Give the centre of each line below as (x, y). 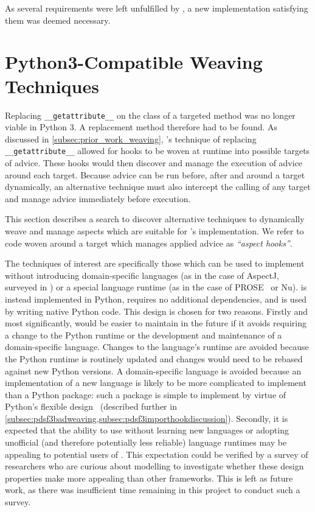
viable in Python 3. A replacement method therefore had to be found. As (141, 127)
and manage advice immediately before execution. (98, 198)
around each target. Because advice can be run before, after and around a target (155, 174)
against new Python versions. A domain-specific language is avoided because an (153, 370)
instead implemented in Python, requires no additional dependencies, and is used (156, 299)
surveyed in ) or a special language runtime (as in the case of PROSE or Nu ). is (156, 287)
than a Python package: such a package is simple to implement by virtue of (146, 394)
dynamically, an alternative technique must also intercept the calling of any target (158, 187)
